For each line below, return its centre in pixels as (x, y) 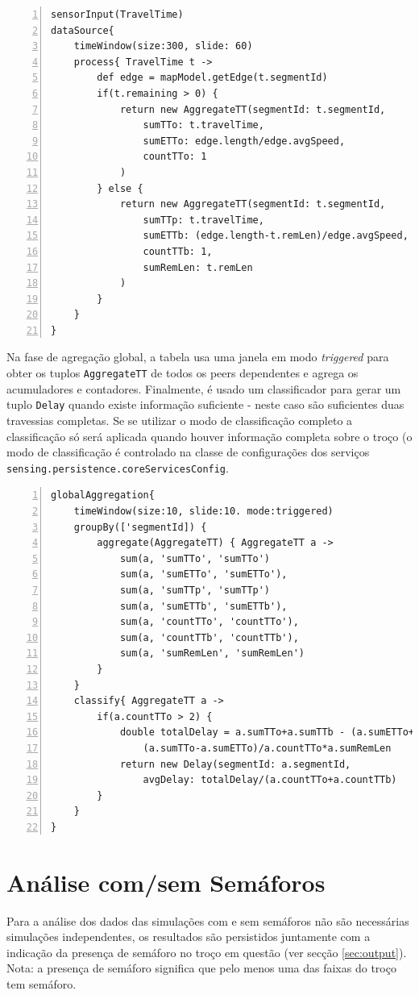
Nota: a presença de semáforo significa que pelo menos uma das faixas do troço (201, 968)
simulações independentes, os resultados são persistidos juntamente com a (189, 937)
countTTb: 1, (178, 251)
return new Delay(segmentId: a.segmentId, (235, 764)
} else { (120, 188)
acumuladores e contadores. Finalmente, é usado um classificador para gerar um (204, 388)
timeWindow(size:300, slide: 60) (163, 46)
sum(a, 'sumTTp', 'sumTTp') (195, 590)
